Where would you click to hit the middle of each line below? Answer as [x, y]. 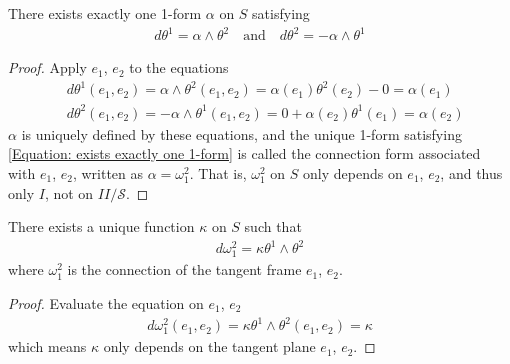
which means [47, 346]
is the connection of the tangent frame [184, 269]
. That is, [218, 172]
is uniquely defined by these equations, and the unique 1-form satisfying [241, 133]
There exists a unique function [101, 226]
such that [273, 226]
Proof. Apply [47, 67]
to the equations [179, 67]
